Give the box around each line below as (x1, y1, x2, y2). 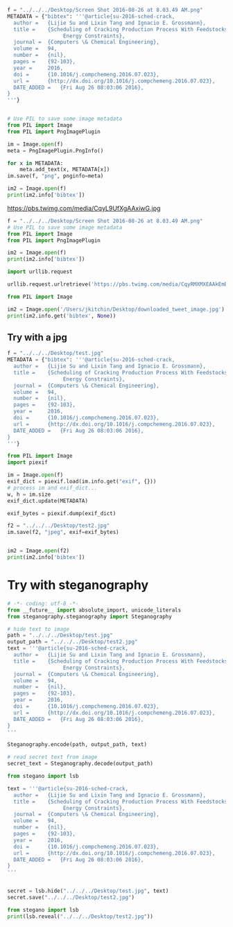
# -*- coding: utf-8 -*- (7, 600, 79, 607)
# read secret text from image (7, 754, 98, 761)
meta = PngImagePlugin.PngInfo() (7, 147, 104, 154)
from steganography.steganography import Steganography (7, 613, 172, 620)
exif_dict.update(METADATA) (7, 497, 89, 504)
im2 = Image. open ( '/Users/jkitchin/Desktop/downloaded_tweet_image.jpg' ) (7, 306, 225, 313)
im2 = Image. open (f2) (7, 548, 70, 555)
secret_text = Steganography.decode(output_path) (7, 760, 154, 768)
